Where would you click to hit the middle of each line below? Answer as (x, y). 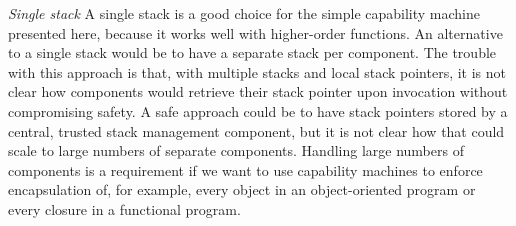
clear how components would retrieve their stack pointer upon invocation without (258, 91)
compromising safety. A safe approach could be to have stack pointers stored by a (258, 110)
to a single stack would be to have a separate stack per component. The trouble (252, 52)
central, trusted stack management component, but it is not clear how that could (256, 130)
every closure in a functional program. (124, 208)
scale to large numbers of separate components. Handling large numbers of (236, 150)
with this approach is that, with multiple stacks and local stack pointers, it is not (257, 71)
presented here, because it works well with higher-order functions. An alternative (255, 32)
